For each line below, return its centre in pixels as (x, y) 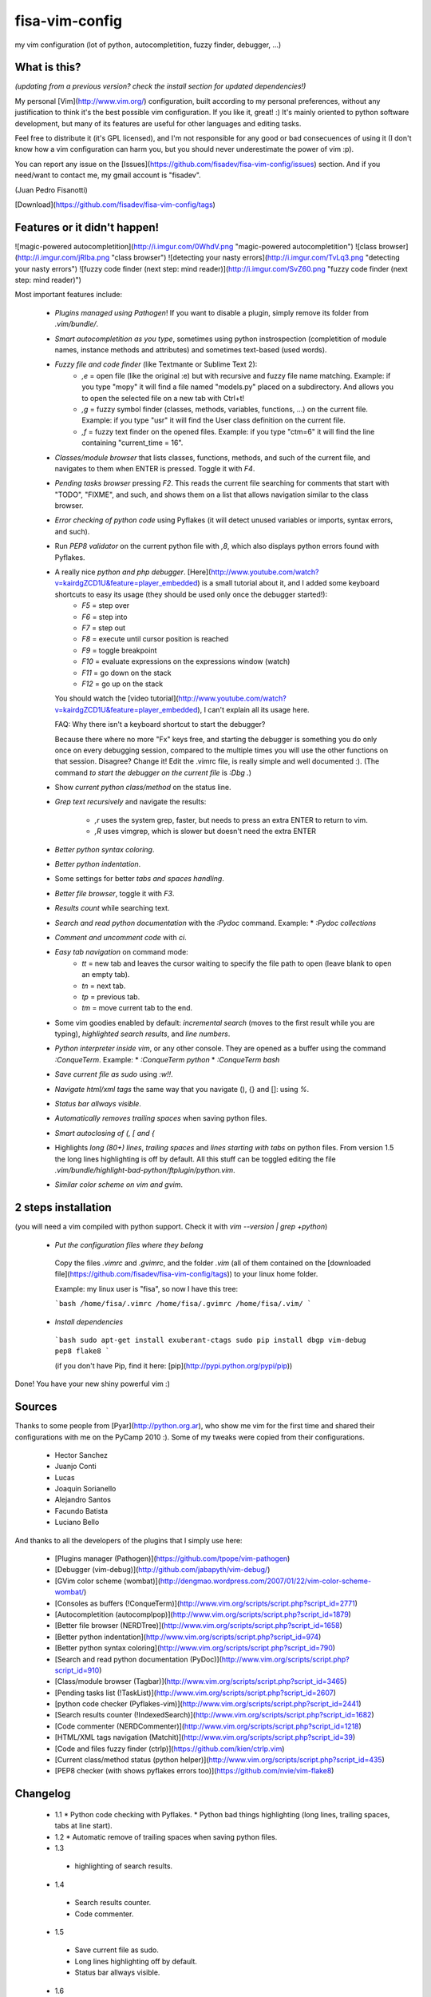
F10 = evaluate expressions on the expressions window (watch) (186, 661)
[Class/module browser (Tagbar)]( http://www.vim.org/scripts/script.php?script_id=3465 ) (201, 1681)
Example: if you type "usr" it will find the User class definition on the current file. (214, 420)
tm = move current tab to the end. (137, 1008)
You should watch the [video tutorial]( (117, 698)
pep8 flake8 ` (82, 1351)
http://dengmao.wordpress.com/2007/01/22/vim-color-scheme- (265, 1581)
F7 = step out (104, 628)
